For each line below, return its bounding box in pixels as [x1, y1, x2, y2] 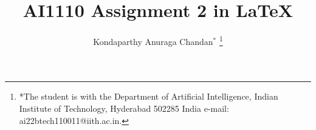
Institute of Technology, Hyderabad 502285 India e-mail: [19, 101, 229, 114]
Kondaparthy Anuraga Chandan [93, 35, 213, 47]
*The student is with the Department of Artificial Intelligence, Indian [19, 90, 278, 103]
